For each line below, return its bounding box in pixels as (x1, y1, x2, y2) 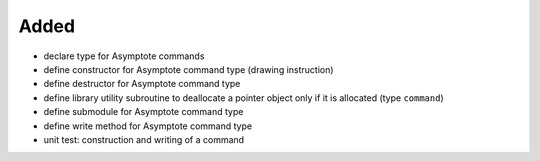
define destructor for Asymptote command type (43, 78, 241, 90)
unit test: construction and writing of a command (43, 133, 245, 145)
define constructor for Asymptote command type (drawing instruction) (43, 63, 334, 75)
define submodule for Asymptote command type (43, 106, 244, 118)
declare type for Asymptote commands (43, 50, 205, 62)
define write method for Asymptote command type (43, 120, 253, 132)
